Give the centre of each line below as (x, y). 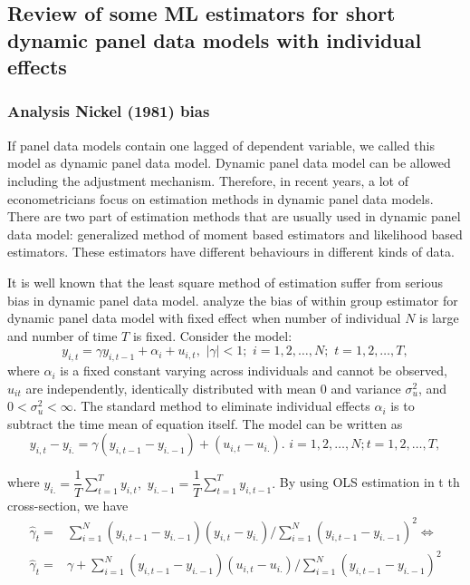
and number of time (62, 335)
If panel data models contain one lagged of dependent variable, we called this (221, 145)
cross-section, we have (68, 505)
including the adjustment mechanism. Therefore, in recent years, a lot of (208, 180)
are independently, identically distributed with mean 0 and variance (213, 388)
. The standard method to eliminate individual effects (221, 406)
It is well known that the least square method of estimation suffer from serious (225, 282)
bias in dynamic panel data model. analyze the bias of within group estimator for (233, 300)
